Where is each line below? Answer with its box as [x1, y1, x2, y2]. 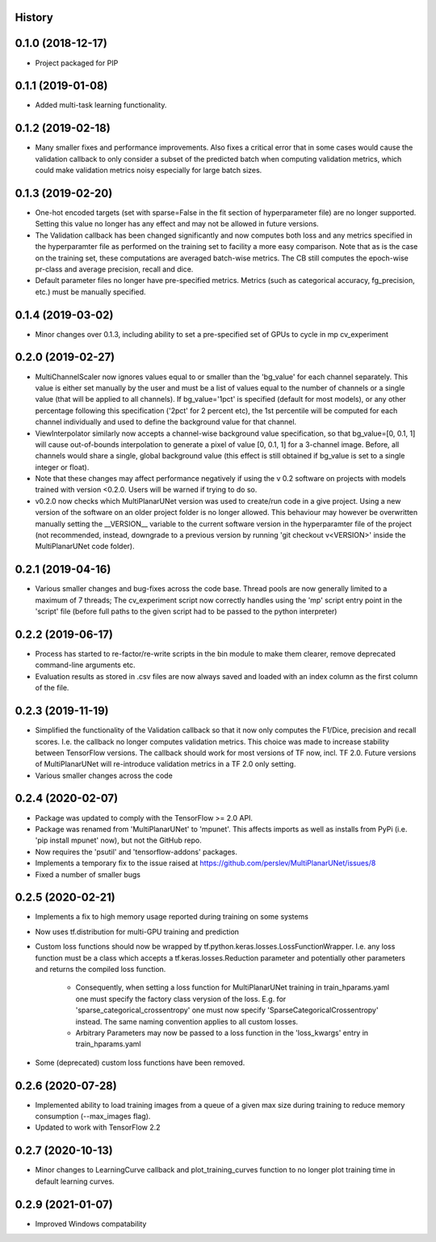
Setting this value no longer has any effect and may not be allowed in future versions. [35, 219, 319, 229]
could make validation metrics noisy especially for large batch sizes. [35, 166, 262, 175]
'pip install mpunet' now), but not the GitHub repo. [35, 835, 202, 845]
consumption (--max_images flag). [35, 1112, 151, 1122]
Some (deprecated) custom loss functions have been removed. [35, 1058, 245, 1067]
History [15, 11, 54, 24]
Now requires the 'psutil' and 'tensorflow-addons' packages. [35, 847, 238, 856]
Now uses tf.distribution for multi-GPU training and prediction [35, 927, 240, 936]
